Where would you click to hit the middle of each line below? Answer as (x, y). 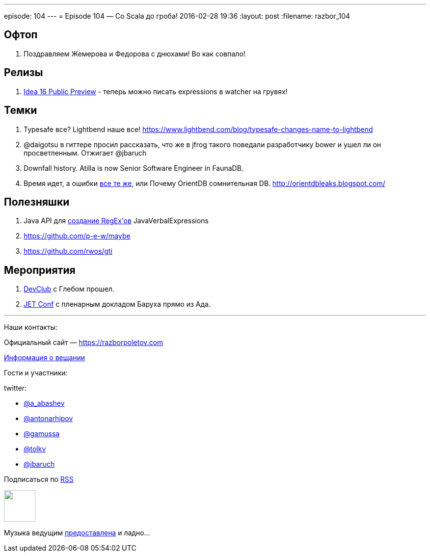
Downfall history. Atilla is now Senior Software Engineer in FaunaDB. (134, 168)
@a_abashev (44, 403)
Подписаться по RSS (39, 479)
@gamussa (42, 434)
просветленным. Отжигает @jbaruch (85, 153)
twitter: (15, 388)
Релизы (24, 73)
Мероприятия (40, 270)
